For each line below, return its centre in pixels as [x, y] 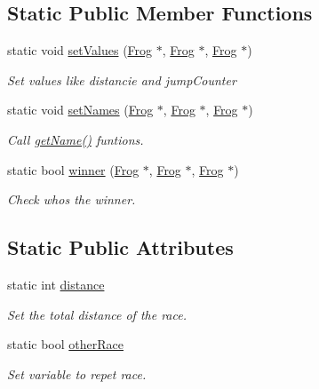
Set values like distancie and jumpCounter [122, 79]
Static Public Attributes [120, 247]
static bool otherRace [65, 344]
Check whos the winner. [72, 199]
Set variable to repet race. [77, 373]
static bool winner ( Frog [73, 169]
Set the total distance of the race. [97, 314]
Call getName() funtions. [76, 139]
